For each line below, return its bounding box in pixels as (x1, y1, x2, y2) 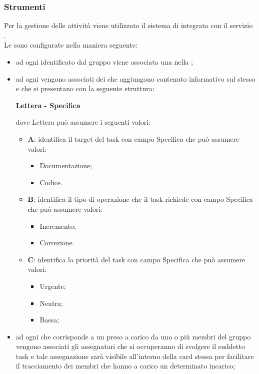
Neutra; (39, 297, 63, 308)
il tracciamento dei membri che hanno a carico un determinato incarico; (15, 360, 235, 371)
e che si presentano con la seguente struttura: (15, 83, 154, 94)
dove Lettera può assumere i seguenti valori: (15, 117, 151, 127)
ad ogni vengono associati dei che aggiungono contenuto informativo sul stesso (15, 73, 255, 84)
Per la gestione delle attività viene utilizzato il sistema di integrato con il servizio (4, 20, 253, 31)
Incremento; (39, 220, 76, 231)
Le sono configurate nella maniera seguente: (4, 40, 137, 50)
